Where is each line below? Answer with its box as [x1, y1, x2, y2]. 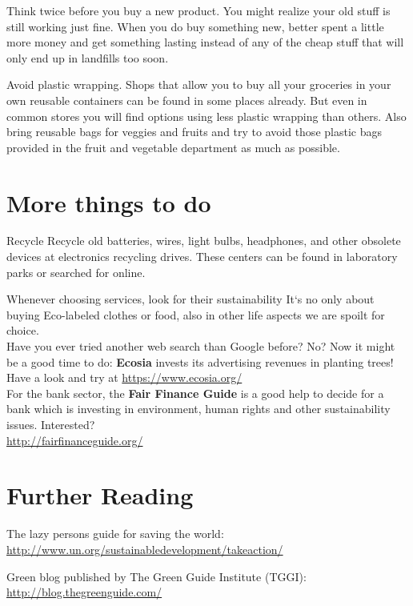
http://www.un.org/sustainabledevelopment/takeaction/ [6, 540, 283, 557]
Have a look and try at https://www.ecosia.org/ [6, 369, 243, 386]
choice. [6, 322, 39, 339]
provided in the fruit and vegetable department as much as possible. [6, 138, 340, 155]
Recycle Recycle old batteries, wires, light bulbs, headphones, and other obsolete [6, 232, 401, 249]
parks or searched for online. [6, 263, 146, 280]
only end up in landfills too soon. [6, 49, 169, 66]
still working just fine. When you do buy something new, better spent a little [6, 18, 384, 34]
